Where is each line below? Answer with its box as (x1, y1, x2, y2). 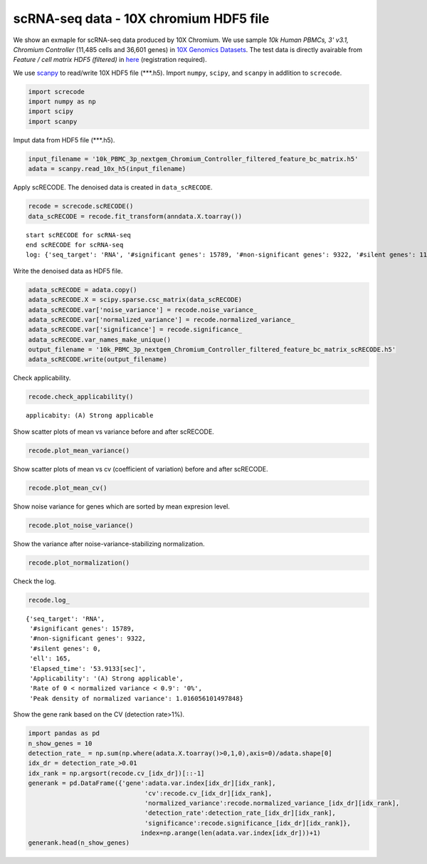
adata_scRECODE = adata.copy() (28, 286, 138, 293)
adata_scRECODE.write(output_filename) (28, 355, 167, 363)
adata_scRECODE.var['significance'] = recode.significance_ (28, 326, 243, 334)
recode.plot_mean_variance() (28, 446, 130, 454)
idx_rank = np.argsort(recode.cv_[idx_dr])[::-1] (28, 769, 205, 777)
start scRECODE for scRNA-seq (26, 231, 132, 239)
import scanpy (28, 118, 78, 125)
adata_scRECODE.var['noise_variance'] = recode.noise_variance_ (28, 306, 258, 313)
